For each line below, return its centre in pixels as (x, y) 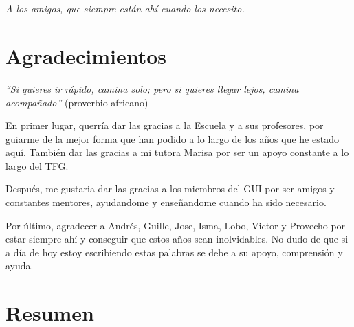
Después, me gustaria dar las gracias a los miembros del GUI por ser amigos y (170, 189)
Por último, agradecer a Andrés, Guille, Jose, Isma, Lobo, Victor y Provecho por (176, 225)
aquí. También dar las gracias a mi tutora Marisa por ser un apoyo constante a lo (177, 152)
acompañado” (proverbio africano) (77, 102)
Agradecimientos (86, 55)
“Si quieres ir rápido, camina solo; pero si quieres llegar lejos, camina (152, 88)
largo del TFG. (37, 165)
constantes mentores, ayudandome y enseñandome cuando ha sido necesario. (166, 202)
